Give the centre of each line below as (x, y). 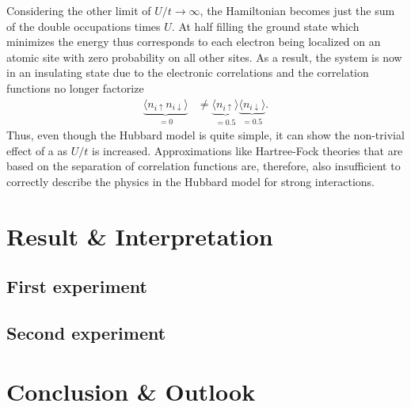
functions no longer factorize (75, 87)
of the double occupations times (84, 26)
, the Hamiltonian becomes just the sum (297, 10)
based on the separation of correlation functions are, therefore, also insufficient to (204, 166)
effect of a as (37, 150)
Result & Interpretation (140, 236)
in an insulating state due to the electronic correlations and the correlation (188, 72)
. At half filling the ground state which (265, 26)
